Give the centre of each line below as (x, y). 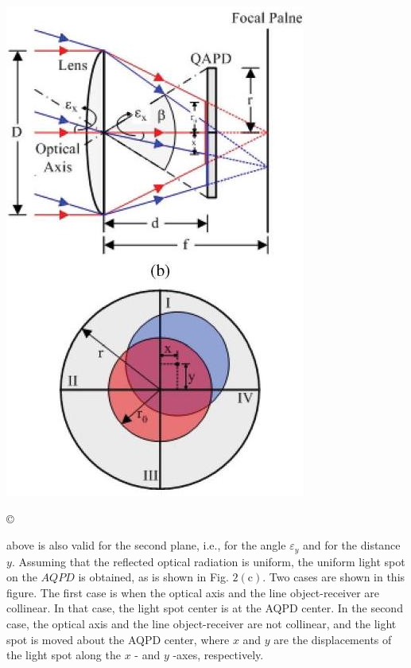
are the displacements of (333, 639)
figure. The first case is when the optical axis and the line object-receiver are (193, 592)
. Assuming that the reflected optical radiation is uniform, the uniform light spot (208, 561)
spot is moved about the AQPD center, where (118, 639)
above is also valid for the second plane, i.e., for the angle (146, 545)
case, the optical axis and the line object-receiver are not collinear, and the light (202, 624)
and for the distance (351, 545)
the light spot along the (64, 655)
